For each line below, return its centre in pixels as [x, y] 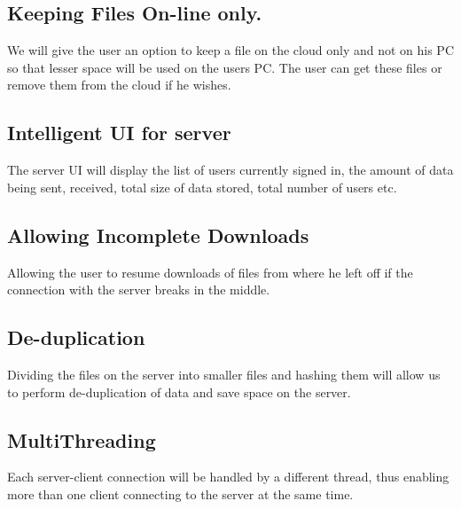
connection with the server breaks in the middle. [139, 290]
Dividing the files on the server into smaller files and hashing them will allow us [224, 374]
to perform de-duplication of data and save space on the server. [179, 392]
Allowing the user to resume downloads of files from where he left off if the [210, 272]
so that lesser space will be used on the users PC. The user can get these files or [225, 67]
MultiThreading [82, 439]
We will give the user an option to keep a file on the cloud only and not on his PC [230, 50]
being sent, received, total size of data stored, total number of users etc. [202, 187]
